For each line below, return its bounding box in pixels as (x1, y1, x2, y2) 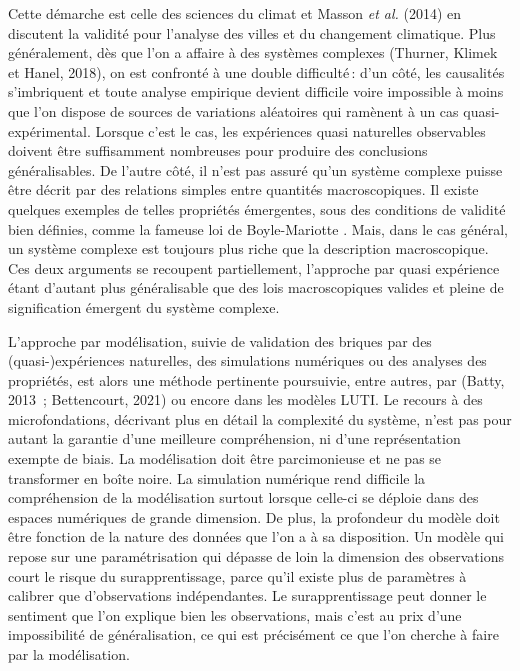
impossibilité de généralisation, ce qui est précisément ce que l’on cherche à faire (8, 624, 499, 645)
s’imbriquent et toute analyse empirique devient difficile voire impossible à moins (8, 81, 504, 102)
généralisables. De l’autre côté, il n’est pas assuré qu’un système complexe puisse (8, 159, 503, 180)
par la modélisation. (8, 644, 130, 664)
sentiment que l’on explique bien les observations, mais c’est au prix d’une (8, 604, 462, 625)
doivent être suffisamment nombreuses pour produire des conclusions (8, 140, 428, 161)
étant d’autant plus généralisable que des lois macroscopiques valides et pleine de (8, 277, 504, 298)
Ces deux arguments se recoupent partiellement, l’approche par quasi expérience (8, 257, 500, 278)
